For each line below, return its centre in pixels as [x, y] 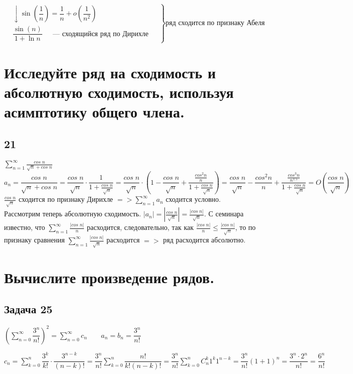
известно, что [25, 227]
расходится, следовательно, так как [140, 227]
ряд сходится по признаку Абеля [215, 23]
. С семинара [224, 214]
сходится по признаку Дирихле [66, 199]
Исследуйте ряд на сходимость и [110, 72]
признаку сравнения [34, 240]
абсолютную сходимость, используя [119, 92]
